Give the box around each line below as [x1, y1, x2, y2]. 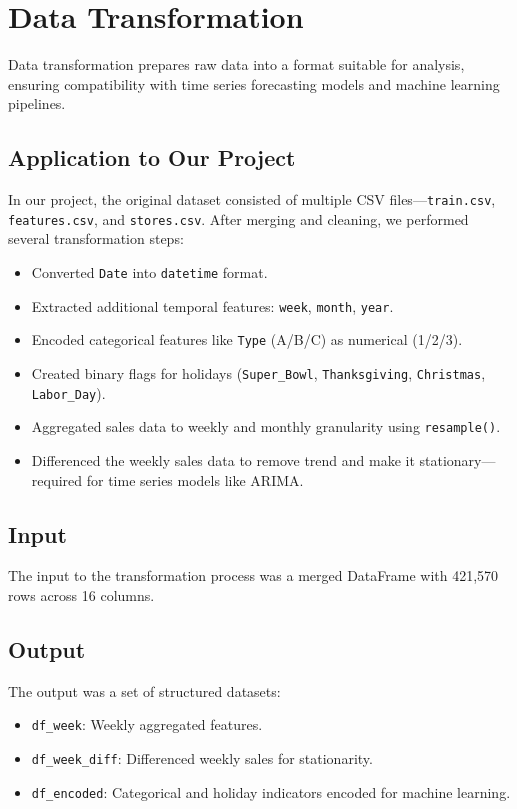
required [31, 469, 83, 490]
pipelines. [8, 93, 66, 114]
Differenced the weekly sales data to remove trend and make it [31, 449, 415, 470]
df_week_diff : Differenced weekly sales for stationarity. [31, 747, 373, 768]
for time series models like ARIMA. [86, 469, 304, 490]
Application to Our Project [8, 142, 296, 173]
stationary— [419, 449, 496, 470]
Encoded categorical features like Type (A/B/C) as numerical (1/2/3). [31, 329, 463, 350]
